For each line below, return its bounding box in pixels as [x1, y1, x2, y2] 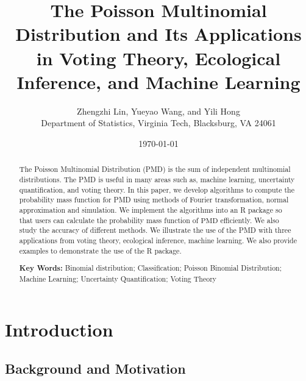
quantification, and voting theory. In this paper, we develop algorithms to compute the [19, 184, 294, 194]
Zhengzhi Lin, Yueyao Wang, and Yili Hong [77, 104, 240, 117]
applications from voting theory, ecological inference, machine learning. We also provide [19, 235, 297, 245]
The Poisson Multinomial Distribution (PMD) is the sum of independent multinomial [19, 164, 291, 174]
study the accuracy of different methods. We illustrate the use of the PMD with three [19, 225, 291, 235]
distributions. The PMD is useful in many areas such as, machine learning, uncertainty [19, 174, 295, 184]
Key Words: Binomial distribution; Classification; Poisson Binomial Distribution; [19, 263, 282, 274]
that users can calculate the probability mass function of [19, 215, 199, 225]
